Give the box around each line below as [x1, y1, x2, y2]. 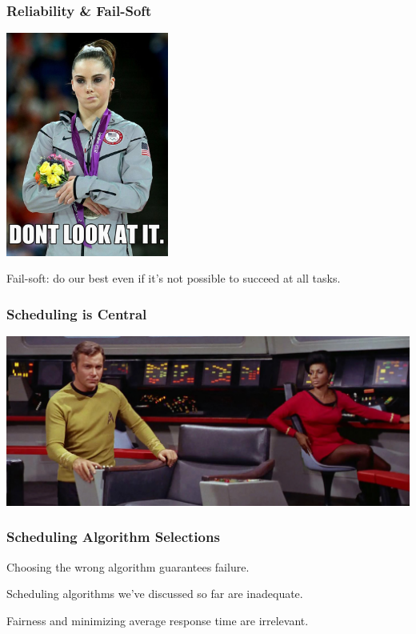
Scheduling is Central [6, 303, 147, 323]
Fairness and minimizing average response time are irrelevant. [6, 612, 309, 628]
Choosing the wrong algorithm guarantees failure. [6, 558, 250, 575]
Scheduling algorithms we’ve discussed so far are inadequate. [6, 585, 303, 602]
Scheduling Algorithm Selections [6, 527, 220, 547]
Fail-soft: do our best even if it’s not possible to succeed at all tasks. [6, 270, 341, 287]
